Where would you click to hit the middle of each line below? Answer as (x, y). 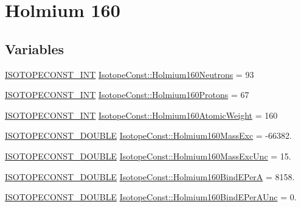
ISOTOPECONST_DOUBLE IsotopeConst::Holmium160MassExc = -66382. (148, 135)
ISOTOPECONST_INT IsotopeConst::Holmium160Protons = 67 (127, 95)
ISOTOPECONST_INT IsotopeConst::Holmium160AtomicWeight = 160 (141, 115)
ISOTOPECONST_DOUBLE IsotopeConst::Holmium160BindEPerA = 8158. (150, 176)
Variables (35, 48)
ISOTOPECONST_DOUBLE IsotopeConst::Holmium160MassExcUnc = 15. (148, 156)
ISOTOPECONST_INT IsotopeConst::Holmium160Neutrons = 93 (130, 74)
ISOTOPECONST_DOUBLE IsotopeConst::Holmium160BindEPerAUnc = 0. (151, 197)
